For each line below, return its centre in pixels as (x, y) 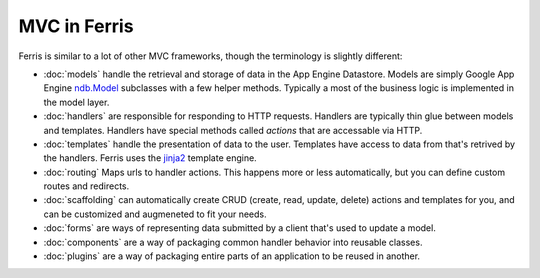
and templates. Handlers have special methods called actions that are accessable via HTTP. (233, 130)
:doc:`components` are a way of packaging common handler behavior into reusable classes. (233, 242)
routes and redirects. (86, 186)
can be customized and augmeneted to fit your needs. (155, 214)
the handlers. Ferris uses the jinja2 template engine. (150, 158)
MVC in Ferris (76, 26)
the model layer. (76, 102)
